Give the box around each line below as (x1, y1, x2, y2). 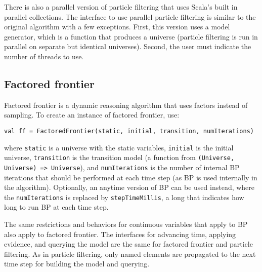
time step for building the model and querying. (4, 258, 150, 269)
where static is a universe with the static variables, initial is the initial (4, 142, 234, 152)
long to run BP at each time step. (4, 202, 109, 212)
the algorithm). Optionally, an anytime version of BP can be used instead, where (4, 182, 255, 192)
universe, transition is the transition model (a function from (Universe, (4, 152, 235, 163)
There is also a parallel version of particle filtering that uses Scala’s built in (4, 2, 238, 12)
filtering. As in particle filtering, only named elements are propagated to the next (4, 248, 256, 259)
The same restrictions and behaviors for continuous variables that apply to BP (4, 219, 248, 229)
